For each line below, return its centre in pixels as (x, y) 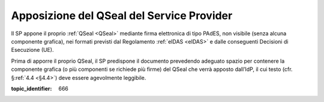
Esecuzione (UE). (32, 50)
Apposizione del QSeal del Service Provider (122, 16)
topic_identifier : (31, 88)
